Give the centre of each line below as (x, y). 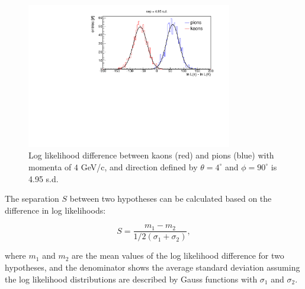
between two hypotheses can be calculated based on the (171, 199)
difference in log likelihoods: (55, 210)
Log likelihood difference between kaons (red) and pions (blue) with (151, 155)
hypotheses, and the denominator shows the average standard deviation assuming (152, 267)
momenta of (50, 166)
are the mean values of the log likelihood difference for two (178, 255)
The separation (32, 199)
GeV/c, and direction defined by (139, 166)
